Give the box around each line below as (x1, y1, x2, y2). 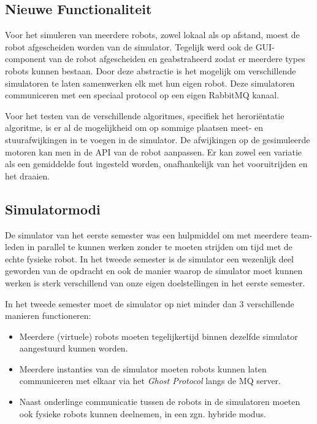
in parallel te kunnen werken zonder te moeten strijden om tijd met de (27, 240, 292, 253)
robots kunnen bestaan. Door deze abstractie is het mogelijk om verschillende (5, 64, 296, 77)
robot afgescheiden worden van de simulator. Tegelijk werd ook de (5, 40, 253, 53)
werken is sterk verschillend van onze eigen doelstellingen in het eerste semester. (5, 276, 305, 289)
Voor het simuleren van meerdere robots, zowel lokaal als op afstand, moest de (5, 28, 300, 41)
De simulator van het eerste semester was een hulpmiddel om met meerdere (5, 228, 288, 241)
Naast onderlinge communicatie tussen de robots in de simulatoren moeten (19, 395, 300, 408)
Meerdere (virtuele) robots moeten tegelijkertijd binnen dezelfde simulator (19, 329, 298, 342)
